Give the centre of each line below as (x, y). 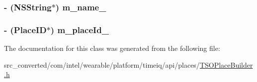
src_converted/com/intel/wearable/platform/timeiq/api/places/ (102, 64)
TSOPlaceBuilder (226, 64)
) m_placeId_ (80, 29)
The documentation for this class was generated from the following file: (112, 48)
